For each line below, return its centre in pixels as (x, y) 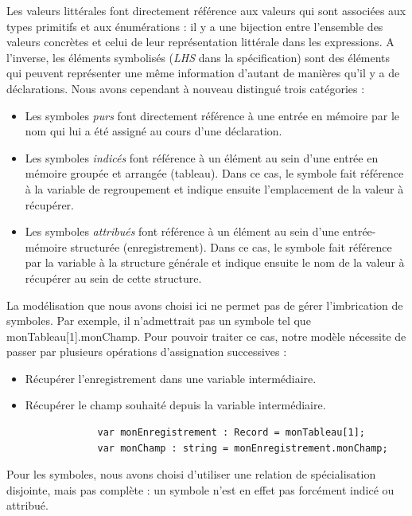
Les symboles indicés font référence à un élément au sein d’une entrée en (202, 157)
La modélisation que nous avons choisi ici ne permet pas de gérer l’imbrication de (205, 305)
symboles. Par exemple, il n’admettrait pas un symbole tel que (159, 321)
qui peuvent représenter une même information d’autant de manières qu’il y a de (203, 73)
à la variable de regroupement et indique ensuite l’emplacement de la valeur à (214, 188)
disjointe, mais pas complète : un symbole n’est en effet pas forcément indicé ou (200, 489)
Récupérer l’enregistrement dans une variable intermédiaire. (171, 378)
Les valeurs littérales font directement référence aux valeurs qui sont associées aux (206, 10)
